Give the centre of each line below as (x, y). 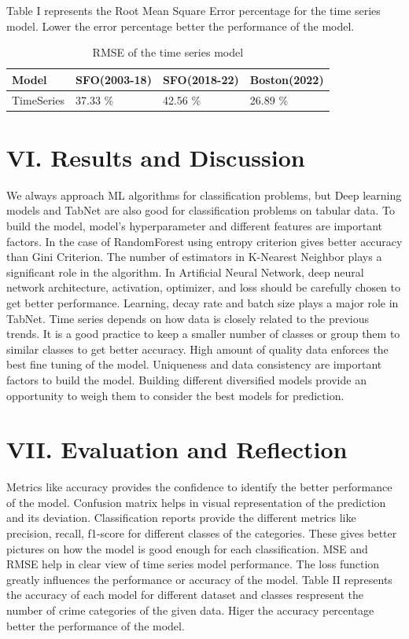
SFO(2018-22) (201, 79)
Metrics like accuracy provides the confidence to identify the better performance (199, 487)
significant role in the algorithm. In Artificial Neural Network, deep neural (185, 272)
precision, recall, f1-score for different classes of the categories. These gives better (202, 533)
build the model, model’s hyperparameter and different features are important (195, 226)
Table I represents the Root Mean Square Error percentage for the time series (193, 10)
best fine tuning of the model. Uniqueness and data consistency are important (194, 364)
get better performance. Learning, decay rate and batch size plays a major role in (203, 303)
